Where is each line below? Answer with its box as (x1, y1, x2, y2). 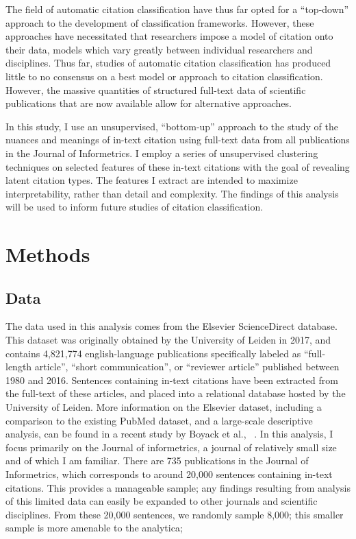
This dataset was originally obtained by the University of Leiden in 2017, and (5, 333, 331, 347)
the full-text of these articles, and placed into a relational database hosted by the (5, 386, 346, 400)
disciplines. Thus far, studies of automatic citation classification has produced (5, 56, 331, 70)
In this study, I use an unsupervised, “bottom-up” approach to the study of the (5, 119, 338, 133)
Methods (5, 240, 90, 268)
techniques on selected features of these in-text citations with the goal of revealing (5, 159, 350, 173)
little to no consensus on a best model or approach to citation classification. (5, 69, 323, 83)
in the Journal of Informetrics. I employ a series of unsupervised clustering (5, 145, 318, 160)
